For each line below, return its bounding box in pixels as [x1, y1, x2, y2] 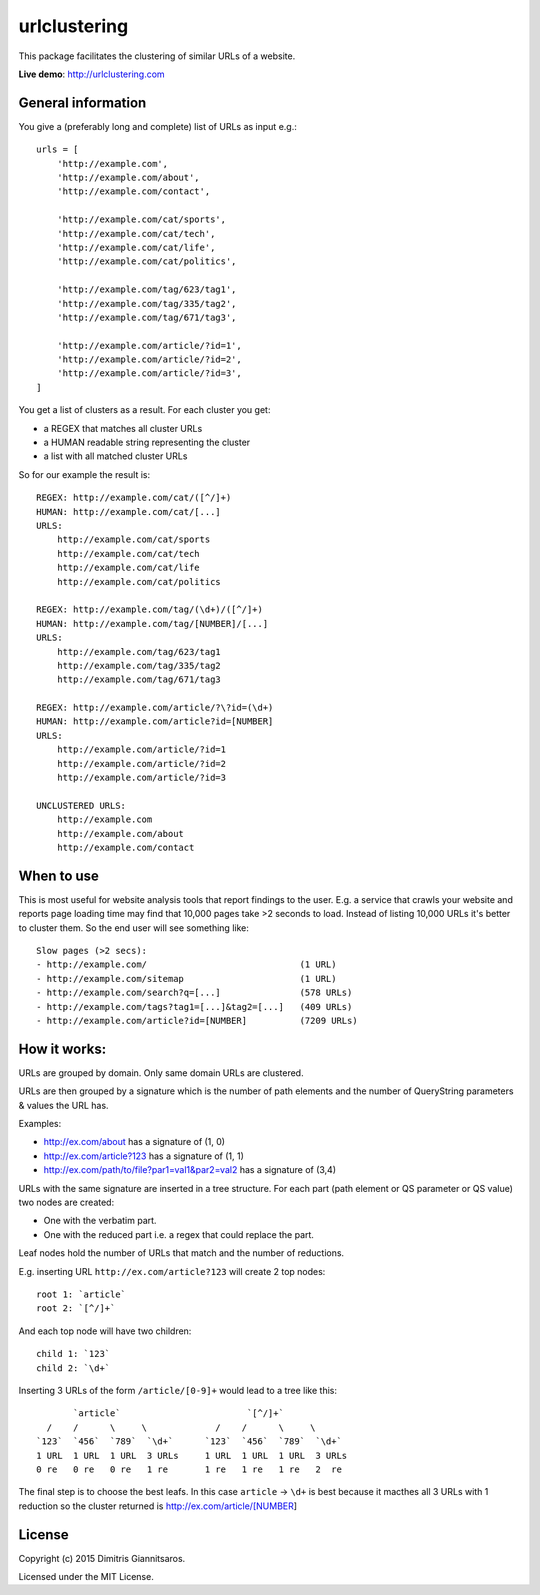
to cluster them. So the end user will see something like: [18, 921, 249, 934]
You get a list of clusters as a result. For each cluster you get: [18, 404, 271, 416]
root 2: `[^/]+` [36, 1303, 116, 1314]
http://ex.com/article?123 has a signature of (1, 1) [43, 1150, 245, 1162]
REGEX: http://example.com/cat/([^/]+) [36, 492, 232, 504]
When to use [18, 867, 100, 884]
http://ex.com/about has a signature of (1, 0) [43, 1136, 225, 1148]
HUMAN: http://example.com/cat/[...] [36, 506, 222, 517]
